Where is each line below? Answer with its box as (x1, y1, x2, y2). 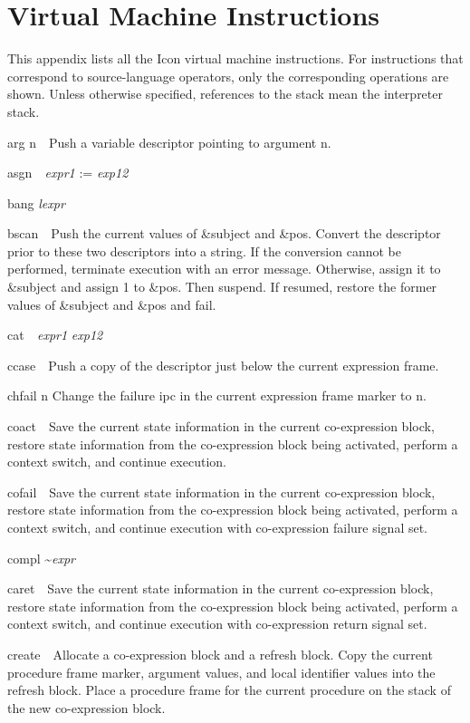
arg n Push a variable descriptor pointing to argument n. (7, 132, 331, 151)
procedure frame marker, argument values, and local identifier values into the (7, 662, 436, 681)
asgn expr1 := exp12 (7, 163, 129, 182)
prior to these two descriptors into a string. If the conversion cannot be (7, 241, 401, 260)
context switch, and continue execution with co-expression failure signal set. (7, 518, 428, 536)
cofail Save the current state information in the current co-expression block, (7, 482, 436, 501)
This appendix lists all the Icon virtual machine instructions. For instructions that (7, 49, 464, 68)
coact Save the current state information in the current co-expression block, (7, 417, 435, 436)
